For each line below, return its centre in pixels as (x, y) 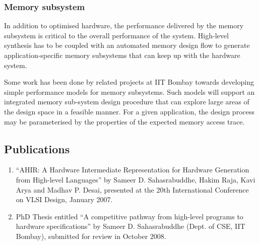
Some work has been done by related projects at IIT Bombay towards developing (129, 82)
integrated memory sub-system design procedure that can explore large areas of (127, 102)
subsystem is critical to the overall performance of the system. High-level (116, 35)
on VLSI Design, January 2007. (64, 199)
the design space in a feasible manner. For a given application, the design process (129, 111)
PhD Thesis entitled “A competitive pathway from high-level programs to (129, 216)
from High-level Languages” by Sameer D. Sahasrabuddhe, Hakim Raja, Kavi (136, 179)
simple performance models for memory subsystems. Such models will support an (129, 91)
